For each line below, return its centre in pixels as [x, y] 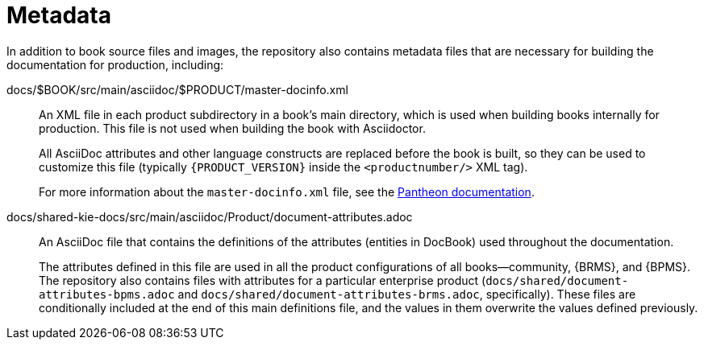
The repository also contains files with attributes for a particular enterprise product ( [262, 280]
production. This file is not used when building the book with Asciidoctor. [232, 128]
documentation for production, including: [115, 64]
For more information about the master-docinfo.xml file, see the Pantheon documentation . [287, 192]
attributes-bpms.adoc [107, 294]
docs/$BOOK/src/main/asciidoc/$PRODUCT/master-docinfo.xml [177, 89]
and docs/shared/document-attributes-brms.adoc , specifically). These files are [407, 294]
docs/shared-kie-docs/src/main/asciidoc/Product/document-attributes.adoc [210, 216]
